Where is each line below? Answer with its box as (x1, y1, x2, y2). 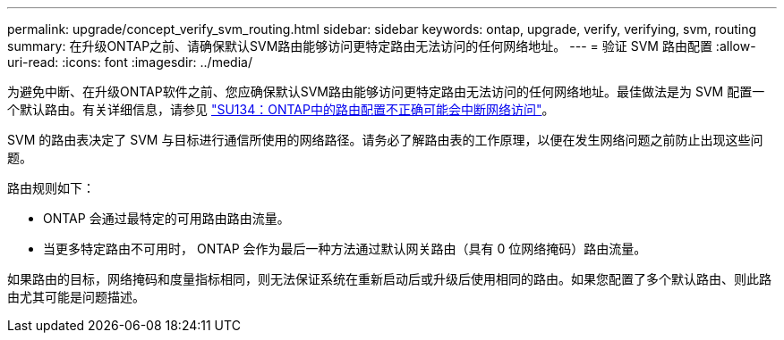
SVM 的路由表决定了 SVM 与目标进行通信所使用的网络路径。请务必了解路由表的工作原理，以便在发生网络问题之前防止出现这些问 (7, 132, 763, 147)
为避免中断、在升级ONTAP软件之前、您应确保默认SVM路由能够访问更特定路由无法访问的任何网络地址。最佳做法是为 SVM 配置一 (7, 84, 765, 99)
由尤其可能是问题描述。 (7, 289, 145, 304)
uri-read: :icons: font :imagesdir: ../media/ (7, 54, 252, 70)
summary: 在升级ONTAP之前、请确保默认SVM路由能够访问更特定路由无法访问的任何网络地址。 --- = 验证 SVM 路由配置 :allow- (7, 38, 756, 54)
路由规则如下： (7, 180, 95, 195)
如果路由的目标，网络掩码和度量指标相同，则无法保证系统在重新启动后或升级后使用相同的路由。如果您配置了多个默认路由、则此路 (7, 271, 771, 286)
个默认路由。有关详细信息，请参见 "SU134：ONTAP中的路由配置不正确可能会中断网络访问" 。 (7, 102, 555, 117)
